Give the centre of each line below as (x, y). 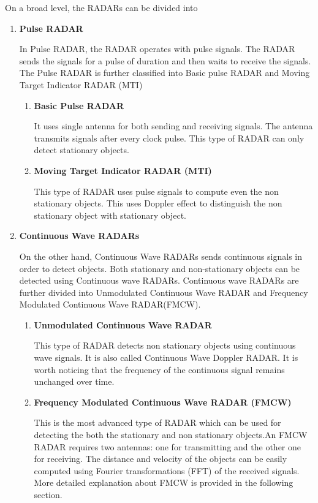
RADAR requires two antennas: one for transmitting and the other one (167, 446)
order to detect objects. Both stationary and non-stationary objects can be (160, 268)
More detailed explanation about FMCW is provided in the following (164, 482)
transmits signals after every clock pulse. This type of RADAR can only (169, 138)
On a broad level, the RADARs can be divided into (101, 7)
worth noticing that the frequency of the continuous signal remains (159, 369)
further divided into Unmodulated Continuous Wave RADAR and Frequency (164, 292)
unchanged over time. (74, 381)
